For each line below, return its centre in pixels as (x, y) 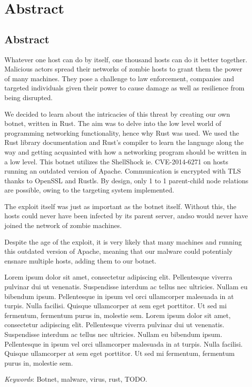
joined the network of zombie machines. (63, 225)
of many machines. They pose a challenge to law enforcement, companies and (119, 78)
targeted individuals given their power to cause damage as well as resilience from (125, 88)
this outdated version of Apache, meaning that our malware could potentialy (118, 251)
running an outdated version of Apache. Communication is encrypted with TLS (123, 171)
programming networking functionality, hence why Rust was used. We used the (122, 132)
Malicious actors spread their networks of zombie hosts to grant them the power (123, 69)
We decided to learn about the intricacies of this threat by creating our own (117, 114)
